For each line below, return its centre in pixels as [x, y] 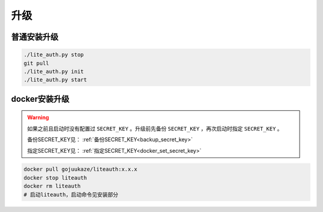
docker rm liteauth [52, 186]
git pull [36, 63]
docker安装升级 [40, 99]
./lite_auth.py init [54, 71]
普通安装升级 [35, 37]
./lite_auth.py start [55, 80]
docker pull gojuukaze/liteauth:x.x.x [80, 169]
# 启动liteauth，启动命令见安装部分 [71, 194]
